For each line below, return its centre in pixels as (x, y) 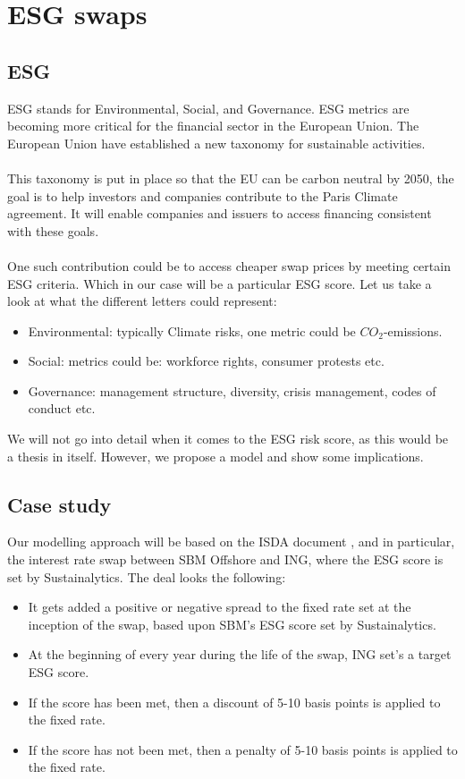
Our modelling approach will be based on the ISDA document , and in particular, (231, 542)
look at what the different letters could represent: (142, 301)
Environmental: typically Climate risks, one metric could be (192, 330)
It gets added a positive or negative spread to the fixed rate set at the (220, 607)
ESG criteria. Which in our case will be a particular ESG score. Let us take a (220, 283)
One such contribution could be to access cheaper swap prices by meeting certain (229, 265)
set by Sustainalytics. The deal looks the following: (147, 576)
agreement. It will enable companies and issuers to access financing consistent (220, 213)
